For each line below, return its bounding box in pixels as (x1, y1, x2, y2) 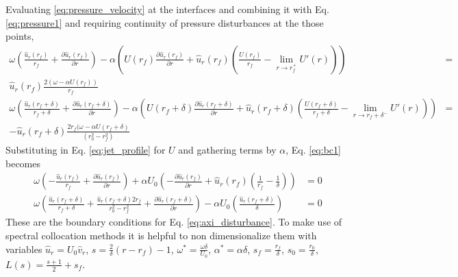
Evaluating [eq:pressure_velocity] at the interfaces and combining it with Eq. (5, 2, 329, 16)
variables (5, 241, 42, 256)
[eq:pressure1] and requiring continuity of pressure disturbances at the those (5, 15, 324, 29)
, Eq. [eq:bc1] (285, 143, 341, 157)
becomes (5, 156, 41, 170)
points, (5, 29, 34, 43)
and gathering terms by (178, 143, 277, 157)
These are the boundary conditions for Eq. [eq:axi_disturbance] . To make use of (5, 215, 342, 229)
